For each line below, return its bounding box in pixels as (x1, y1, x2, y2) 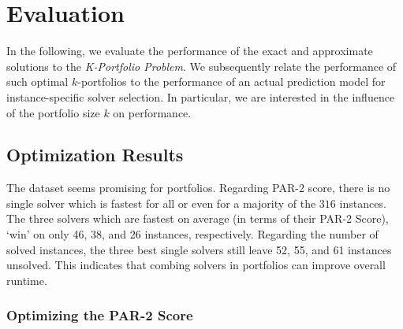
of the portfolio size (6, 104, 100, 120)
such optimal (6, 73, 69, 90)
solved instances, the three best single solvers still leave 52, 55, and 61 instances (6, 241, 392, 257)
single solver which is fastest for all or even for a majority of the (6, 194, 316, 211)
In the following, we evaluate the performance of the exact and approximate (6, 43, 373, 59)
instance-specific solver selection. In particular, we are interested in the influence (6, 88, 395, 105)
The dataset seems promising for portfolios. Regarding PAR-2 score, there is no (6, 179, 390, 196)
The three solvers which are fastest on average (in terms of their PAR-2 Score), (6, 210, 389, 227)
